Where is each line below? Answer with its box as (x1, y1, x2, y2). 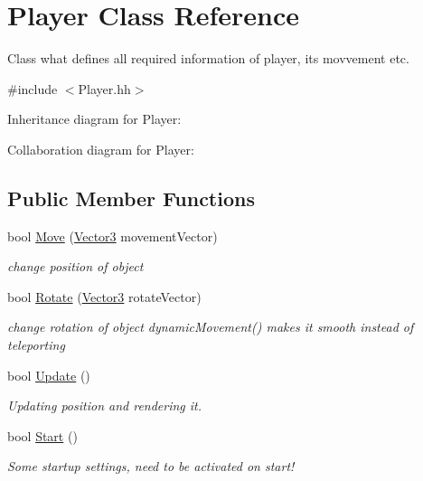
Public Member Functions (7, 184, 255, 212)
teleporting (7, 335, 65, 354)
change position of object (7, 257, 144, 276)
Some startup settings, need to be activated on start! (7, 457, 295, 476)
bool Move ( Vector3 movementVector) (7, 226, 218, 245)
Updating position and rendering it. (7, 396, 202, 415)
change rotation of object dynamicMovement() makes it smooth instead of (7, 317, 414, 336)
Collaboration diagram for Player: (7, 139, 194, 158)
